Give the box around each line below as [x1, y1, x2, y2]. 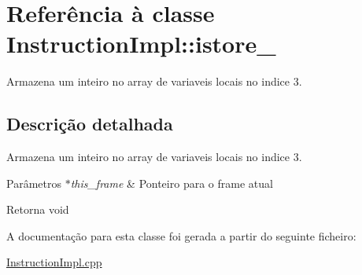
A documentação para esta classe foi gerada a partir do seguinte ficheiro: [6, 227, 356, 244]
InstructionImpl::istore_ [6, 27, 276, 60]
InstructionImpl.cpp [6, 254, 102, 270]
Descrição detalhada [6, 112, 173, 136]
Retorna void [6, 201, 69, 218]
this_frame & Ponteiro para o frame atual [70, 174, 273, 191]
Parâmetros [6, 174, 61, 191]
